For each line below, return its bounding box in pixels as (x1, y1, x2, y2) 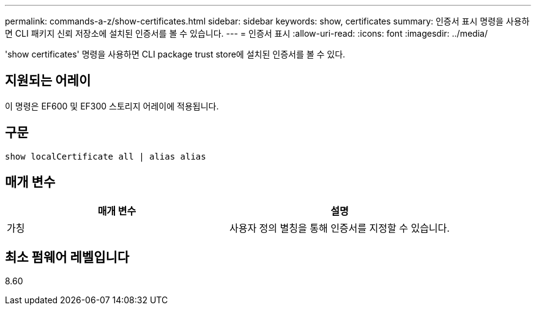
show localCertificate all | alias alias (5, 151, 206, 161)
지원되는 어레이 (5, 73, 91, 89)
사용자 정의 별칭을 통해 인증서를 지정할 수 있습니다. (229, 221, 450, 234)
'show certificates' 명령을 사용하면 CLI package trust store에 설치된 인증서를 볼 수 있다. (5, 49, 346, 59)
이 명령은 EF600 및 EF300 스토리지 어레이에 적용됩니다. (5, 100, 219, 111)
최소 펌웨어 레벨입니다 (5, 249, 130, 265)
